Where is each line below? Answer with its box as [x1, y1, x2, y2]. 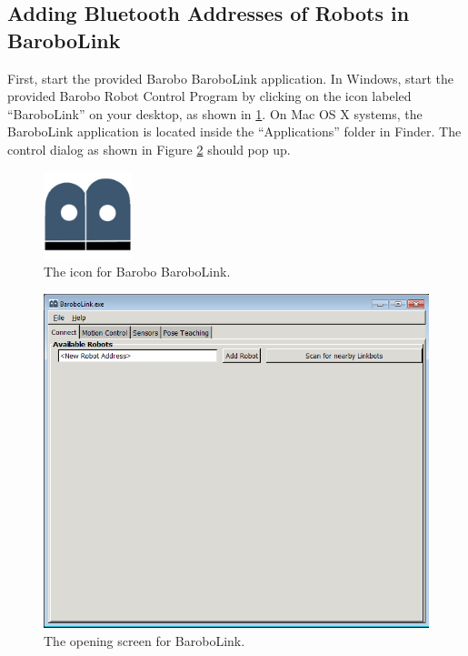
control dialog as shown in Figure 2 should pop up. [7, 139, 291, 158]
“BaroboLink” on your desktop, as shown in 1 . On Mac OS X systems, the [7, 104, 423, 123]
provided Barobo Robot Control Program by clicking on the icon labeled [7, 86, 412, 106]
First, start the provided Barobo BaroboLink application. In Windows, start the [7, 68, 453, 87]
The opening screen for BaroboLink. [44, 631, 245, 650]
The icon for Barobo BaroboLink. [44, 262, 231, 281]
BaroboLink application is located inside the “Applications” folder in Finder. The [7, 122, 462, 141]
